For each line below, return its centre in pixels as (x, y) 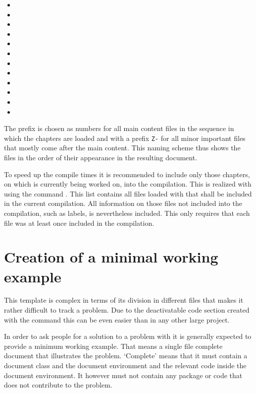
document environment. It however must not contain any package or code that (123, 375)
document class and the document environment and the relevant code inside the (125, 365)
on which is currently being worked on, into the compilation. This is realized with (128, 184)
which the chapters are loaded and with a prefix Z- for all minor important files (125, 138)
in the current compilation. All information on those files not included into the (123, 203)
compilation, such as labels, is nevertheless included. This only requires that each (127, 213)
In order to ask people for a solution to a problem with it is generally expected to (128, 336)
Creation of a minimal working (111, 257)
